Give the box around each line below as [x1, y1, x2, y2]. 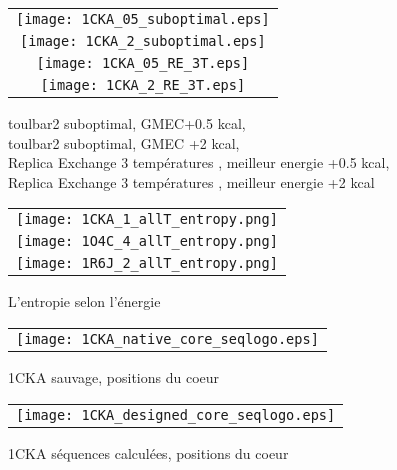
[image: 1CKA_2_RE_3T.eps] [40, 77, 246, 93]
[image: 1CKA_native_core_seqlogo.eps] [16, 330, 319, 347]
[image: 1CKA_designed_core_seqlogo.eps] [16, 406, 336, 423]
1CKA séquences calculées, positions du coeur [8, 442, 289, 463]
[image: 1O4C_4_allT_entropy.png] [16, 233, 278, 250]
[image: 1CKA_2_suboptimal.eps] [20, 33, 266, 49]
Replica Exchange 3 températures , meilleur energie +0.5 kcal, [8, 152, 390, 173]
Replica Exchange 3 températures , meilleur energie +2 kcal [8, 171, 375, 192]
